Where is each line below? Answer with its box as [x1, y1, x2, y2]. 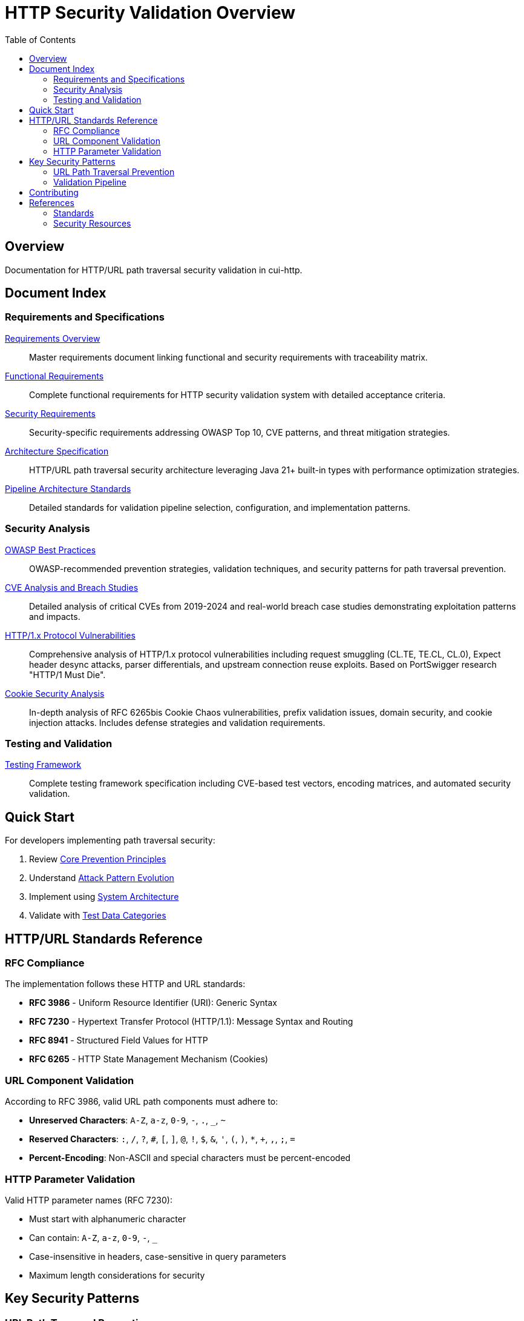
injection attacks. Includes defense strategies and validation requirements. [29, 717, 326, 728]
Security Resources [53, 218, 131, 228]
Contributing [29, 187, 79, 198]
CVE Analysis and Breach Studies [5, 582, 139, 593]
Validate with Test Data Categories [29, 910, 166, 921]
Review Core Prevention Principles [29, 854, 166, 865]
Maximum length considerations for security [29, 1269, 205, 1280]
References [29, 197, 74, 208]
